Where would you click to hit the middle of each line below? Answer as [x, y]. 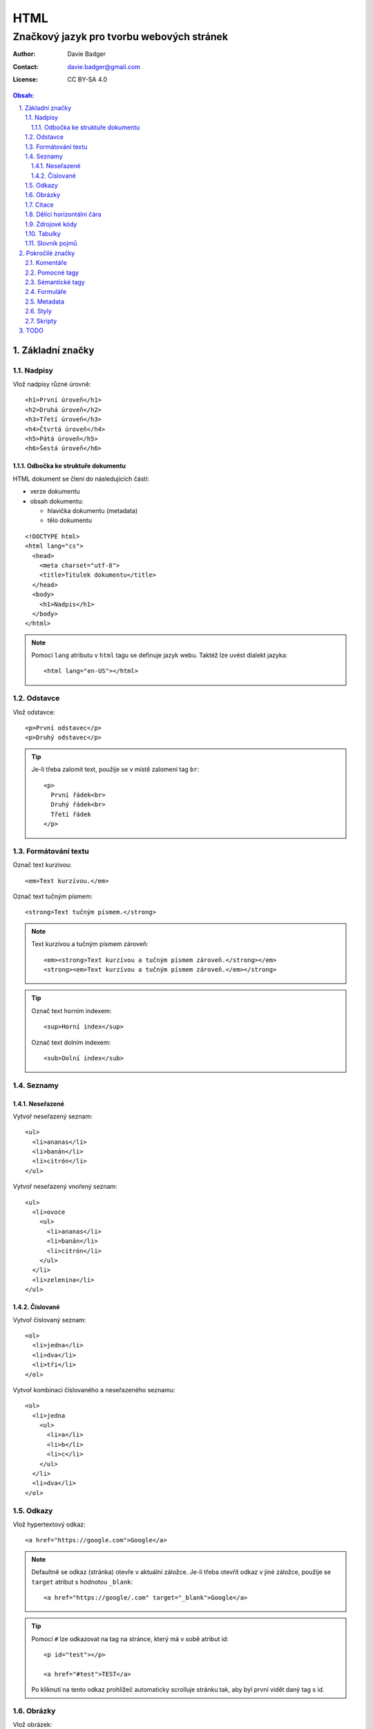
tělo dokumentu [70, 520]
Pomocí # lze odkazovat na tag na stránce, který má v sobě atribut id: [130, 1638]
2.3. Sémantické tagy [55, 282]
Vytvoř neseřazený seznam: [52, 1116]
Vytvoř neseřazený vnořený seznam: [65, 1187]
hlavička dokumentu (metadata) [93, 511]
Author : [24, 54]
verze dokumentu [55, 492]
